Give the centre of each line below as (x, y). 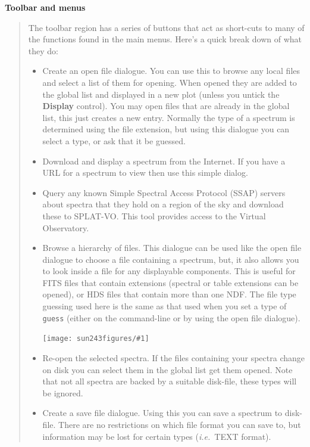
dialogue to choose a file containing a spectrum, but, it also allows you (171, 259)
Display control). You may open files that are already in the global (166, 106)
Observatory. (66, 227)
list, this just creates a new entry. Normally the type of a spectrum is (169, 117)
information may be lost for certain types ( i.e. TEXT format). (157, 436)
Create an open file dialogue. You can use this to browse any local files (171, 71)
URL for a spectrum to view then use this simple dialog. (145, 173)
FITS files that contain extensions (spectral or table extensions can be (170, 282)
